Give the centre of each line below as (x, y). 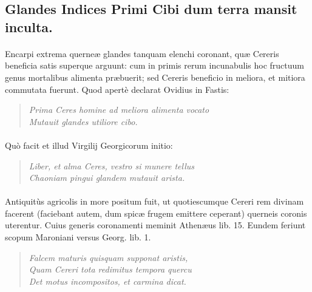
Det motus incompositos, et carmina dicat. (107, 281)
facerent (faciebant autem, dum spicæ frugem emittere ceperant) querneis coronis (156, 213)
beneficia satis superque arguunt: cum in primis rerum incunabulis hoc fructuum (155, 65)
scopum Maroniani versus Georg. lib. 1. (78, 237)
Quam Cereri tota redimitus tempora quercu (110, 269)
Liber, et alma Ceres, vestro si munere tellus (111, 165)
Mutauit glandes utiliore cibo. (83, 121)
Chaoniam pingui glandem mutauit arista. (107, 178)
